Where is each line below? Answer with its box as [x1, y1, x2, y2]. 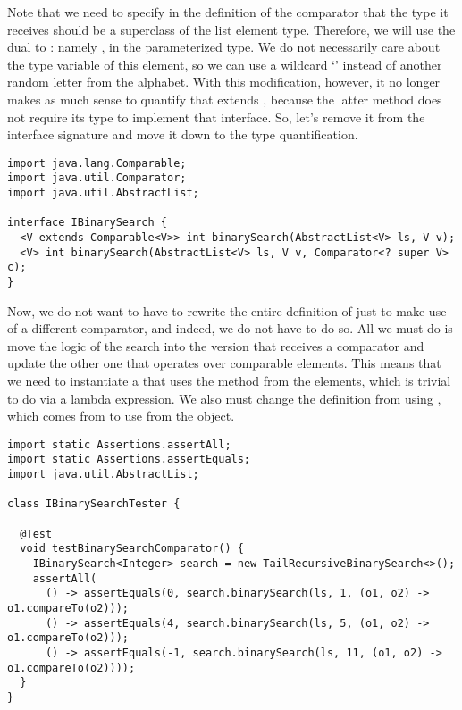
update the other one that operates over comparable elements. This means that [7, 354, 441, 372]
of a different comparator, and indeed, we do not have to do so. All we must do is [7, 319, 453, 338]
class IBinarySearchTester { [7, 497, 181, 511]
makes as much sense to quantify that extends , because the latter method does [7, 89, 442, 108]
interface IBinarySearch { [7, 216, 167, 230]
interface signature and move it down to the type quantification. [7, 125, 358, 144]
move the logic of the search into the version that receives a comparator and [7, 336, 424, 355]
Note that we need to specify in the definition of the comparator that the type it [7, 3, 449, 21]
